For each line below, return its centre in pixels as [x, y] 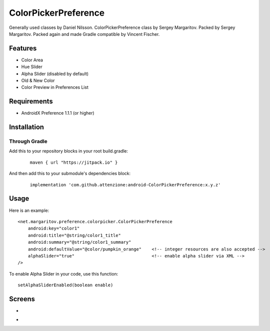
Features [23, 48]
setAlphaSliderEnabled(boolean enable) [66, 285]
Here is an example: [29, 210]
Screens [22, 299]
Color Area [32, 60]
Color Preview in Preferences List [55, 87]
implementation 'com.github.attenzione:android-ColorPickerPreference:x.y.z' [125, 185]
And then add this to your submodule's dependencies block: [70, 174]
